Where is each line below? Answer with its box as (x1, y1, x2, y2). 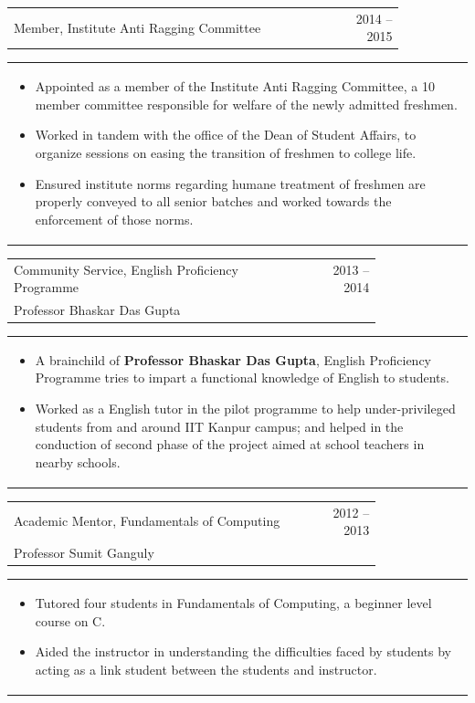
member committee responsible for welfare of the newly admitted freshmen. (35, 94, 458, 113)
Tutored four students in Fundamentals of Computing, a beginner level (35, 593, 432, 612)
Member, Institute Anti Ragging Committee (14, 17, 261, 37)
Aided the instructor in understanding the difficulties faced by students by (35, 642, 451, 661)
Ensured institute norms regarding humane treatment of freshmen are (35, 173, 426, 193)
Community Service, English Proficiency (14, 259, 238, 278)
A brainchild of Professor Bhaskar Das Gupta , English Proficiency (35, 350, 432, 369)
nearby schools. (35, 452, 121, 471)
